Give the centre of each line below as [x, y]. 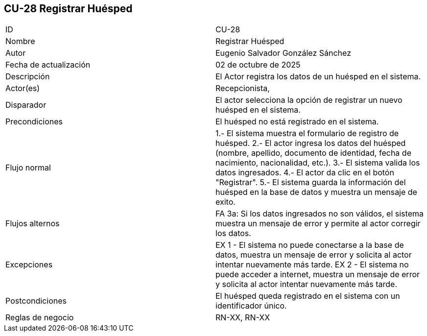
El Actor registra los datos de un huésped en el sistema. [318, 77]
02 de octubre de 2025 [258, 65]
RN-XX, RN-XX [243, 318]
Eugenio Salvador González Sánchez [283, 53]
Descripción [28, 77]
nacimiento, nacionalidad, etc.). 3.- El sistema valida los [318, 163]
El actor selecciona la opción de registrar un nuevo [309, 100]
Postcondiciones [36, 301]
